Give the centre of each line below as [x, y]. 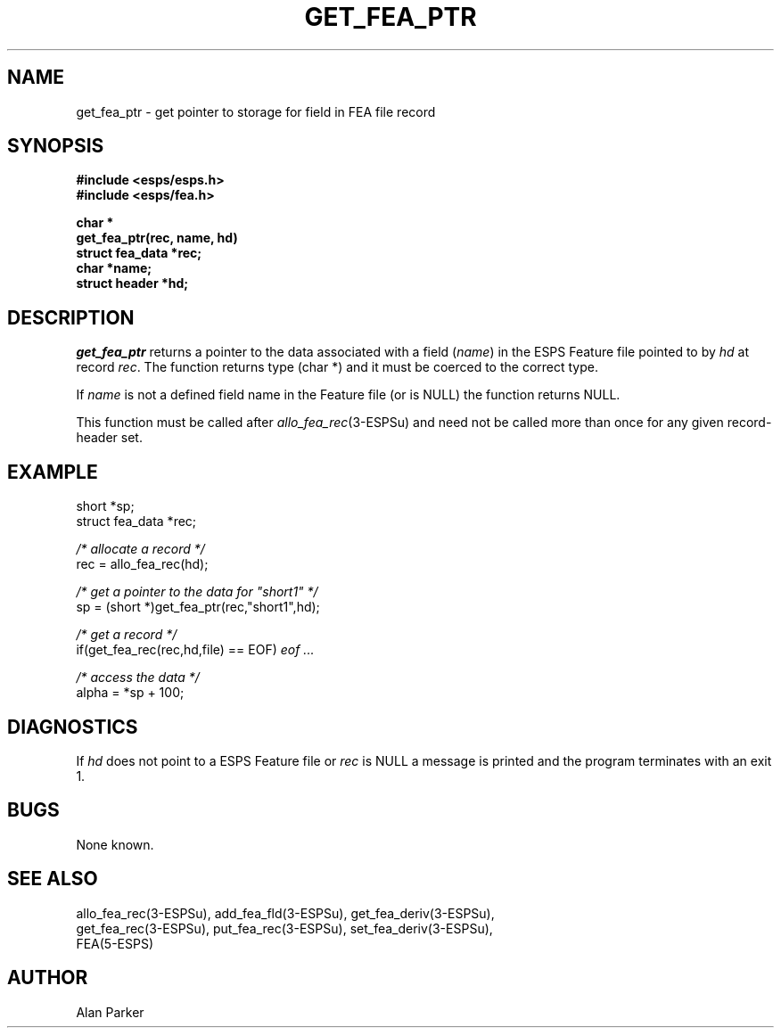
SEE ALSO [53, 879]
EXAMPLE [53, 472]
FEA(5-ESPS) [115, 943]
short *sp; [105, 506]
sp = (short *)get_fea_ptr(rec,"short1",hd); [198, 607]
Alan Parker [110, 1012]
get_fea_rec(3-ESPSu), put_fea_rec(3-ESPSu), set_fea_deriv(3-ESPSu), [284, 928]
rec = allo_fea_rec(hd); [142, 564]
